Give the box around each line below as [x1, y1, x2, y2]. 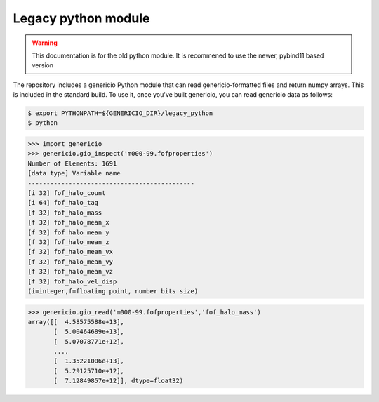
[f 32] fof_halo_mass [27, 208, 102, 217]
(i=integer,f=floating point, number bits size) [27, 287, 199, 295]
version [32, 61, 54, 69]
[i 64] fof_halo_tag [27, 199, 98, 207]
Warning [32, 39, 58, 47]
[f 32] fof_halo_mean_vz [27, 267, 114, 276]
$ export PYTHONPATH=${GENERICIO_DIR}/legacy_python [27, 109, 213, 117]
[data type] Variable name [27, 169, 121, 177]
